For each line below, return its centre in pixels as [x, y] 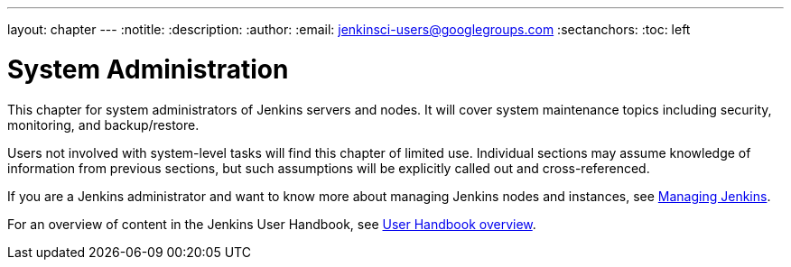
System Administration [148, 69]
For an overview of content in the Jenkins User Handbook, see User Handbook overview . [272, 224]
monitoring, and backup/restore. [103, 124]
